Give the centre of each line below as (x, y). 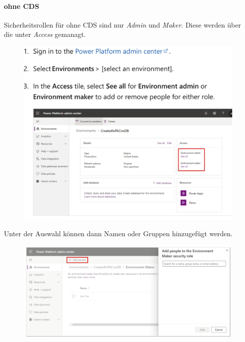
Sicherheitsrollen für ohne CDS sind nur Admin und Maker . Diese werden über (122, 24)
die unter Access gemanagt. (45, 34)
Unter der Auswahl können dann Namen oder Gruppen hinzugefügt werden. (118, 233)
